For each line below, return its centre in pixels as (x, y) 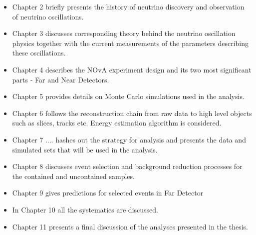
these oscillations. (39, 53)
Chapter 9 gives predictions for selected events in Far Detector (108, 193)
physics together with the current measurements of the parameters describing (130, 43)
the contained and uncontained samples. (73, 176)
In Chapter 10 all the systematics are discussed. (85, 209)
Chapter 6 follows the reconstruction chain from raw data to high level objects (132, 113)
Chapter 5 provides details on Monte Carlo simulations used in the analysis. (128, 96)
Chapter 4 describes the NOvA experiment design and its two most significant (132, 69)
